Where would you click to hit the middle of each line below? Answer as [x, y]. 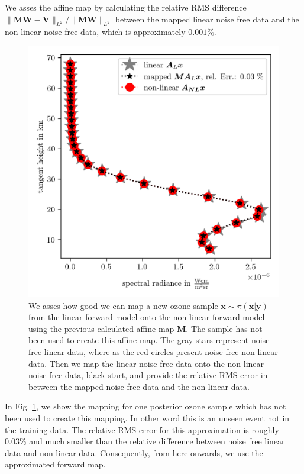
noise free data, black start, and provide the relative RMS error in [148, 375]
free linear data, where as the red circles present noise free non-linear [153, 351]
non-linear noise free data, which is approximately [95, 32]
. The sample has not [224, 328]
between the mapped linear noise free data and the [207, 19]
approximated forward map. [55, 464]
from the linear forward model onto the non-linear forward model [147, 317]
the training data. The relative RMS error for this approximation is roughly [142, 429]
